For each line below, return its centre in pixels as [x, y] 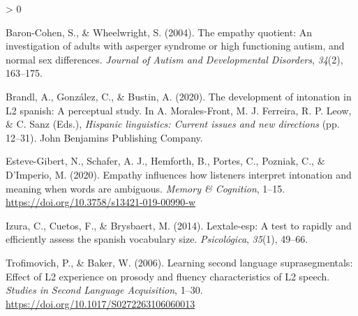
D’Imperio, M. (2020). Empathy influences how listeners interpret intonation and [179, 174]
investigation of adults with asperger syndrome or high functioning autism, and [175, 46]
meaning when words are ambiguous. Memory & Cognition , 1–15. [146, 188]
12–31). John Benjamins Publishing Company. [104, 137]
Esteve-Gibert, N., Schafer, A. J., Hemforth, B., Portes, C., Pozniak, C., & [165, 161]
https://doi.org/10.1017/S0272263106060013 [100, 303]
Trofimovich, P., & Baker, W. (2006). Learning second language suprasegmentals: [179, 262]
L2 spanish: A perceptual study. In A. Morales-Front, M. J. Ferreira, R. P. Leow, [179, 110]
